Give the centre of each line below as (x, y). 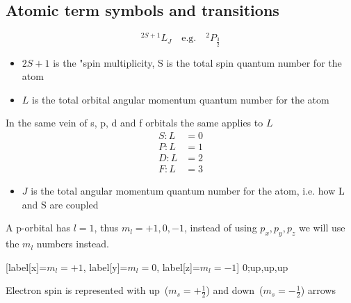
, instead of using (220, 228)
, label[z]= (178, 267)
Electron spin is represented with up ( (87, 290)
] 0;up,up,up (262, 267)
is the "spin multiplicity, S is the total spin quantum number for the (197, 62)
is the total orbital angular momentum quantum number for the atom (181, 99)
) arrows (318, 290)
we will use (322, 228)
